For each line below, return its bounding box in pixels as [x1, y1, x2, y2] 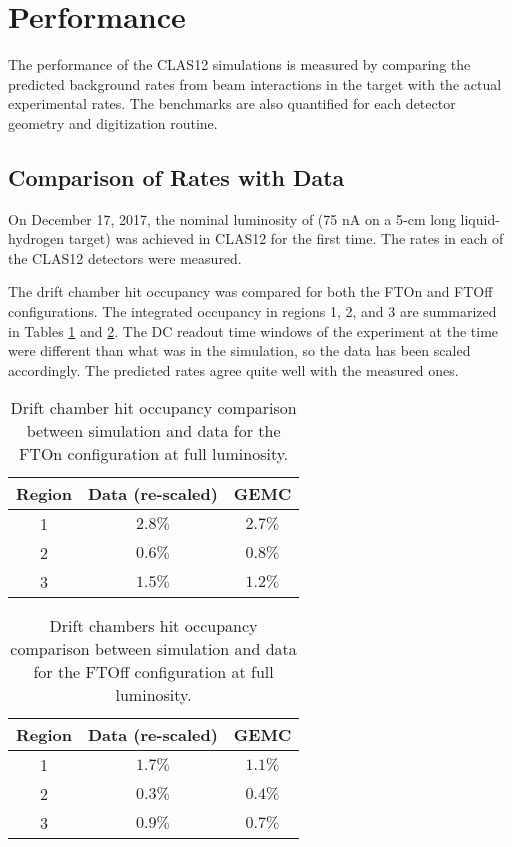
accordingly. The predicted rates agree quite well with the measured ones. [8, 359, 459, 380]
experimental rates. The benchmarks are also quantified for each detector [8, 93, 456, 114]
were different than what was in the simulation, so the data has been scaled [8, 340, 471, 361]
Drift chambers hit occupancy [49, 614, 258, 638]
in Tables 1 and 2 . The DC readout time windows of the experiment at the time [8, 320, 499, 341]
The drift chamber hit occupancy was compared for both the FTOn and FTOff [8, 281, 493, 302]
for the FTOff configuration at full [33, 660, 274, 684]
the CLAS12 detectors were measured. [8, 247, 242, 268]
